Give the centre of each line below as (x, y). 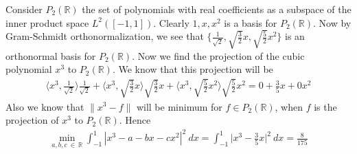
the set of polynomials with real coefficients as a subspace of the (217, 9)
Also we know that (45, 106)
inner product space (47, 22)
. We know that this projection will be (193, 69)
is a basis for (251, 22)
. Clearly (171, 22)
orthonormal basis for (51, 55)
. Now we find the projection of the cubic (218, 55)
